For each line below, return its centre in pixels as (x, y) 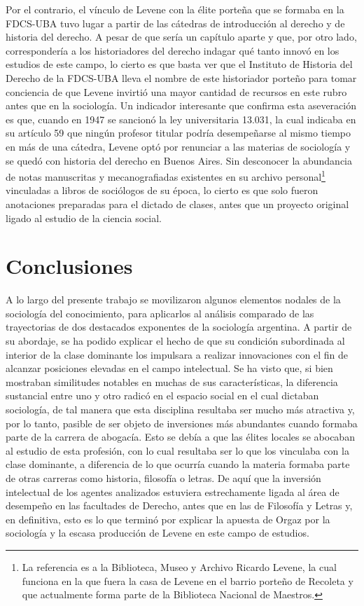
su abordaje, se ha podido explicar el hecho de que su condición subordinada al (175, 341)
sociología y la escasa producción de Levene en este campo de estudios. (157, 533)
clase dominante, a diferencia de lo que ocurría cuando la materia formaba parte (178, 464)
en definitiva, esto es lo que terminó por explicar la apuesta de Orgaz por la (168, 519)
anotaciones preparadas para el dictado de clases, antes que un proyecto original (177, 204)
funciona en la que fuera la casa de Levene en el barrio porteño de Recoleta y (188, 580)
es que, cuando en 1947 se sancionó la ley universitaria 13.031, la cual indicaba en (181, 119)
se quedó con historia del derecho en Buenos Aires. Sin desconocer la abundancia (179, 160)
